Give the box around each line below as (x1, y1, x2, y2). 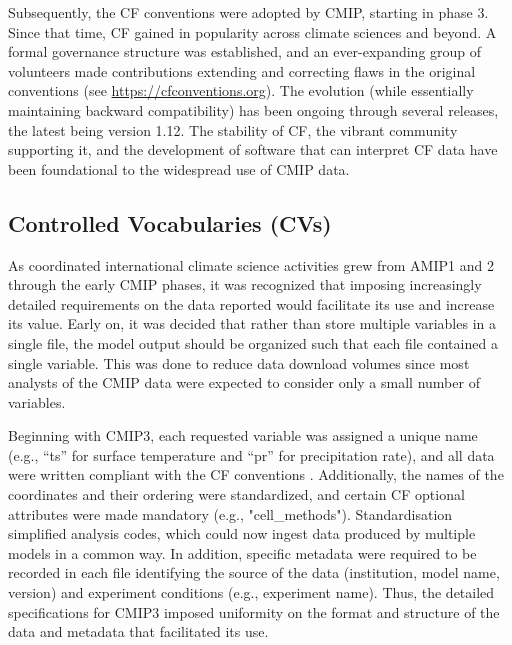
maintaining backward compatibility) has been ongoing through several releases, (8, 99, 499, 120)
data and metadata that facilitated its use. (8, 621, 269, 642)
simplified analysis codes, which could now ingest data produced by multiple (8, 523, 476, 544)
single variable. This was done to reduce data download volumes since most (8, 352, 470, 373)
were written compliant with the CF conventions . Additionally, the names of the (8, 464, 504, 485)
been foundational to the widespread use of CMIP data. (8, 158, 350, 179)
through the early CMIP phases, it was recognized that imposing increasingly (8, 274, 482, 295)
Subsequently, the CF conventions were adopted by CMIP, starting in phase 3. (8, 2, 489, 22)
